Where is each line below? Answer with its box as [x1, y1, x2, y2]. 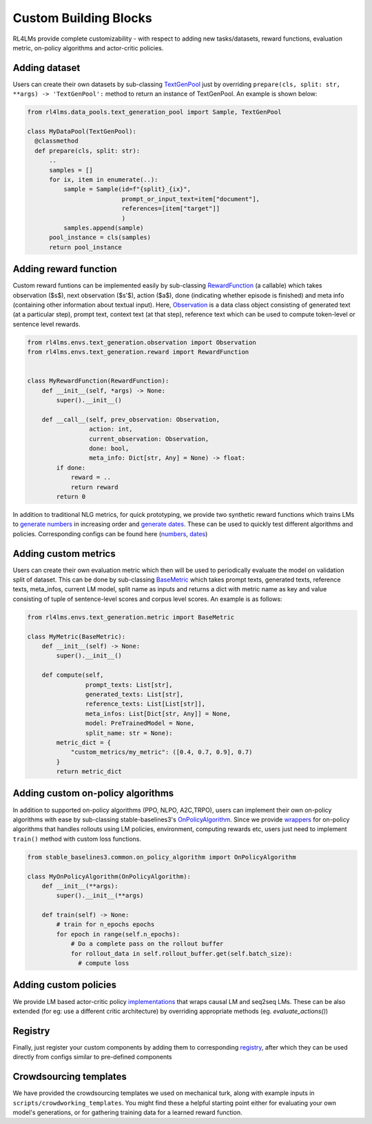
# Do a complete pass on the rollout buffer [70, 940, 224, 948]
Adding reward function [12, 263, 117, 275]
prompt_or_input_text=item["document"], [121, 195, 260, 203]
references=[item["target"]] [121, 205, 220, 213]
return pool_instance [49, 243, 122, 251]
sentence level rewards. [12, 320, 81, 328]
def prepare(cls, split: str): [34, 147, 141, 154]
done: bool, [88, 445, 130, 453]
